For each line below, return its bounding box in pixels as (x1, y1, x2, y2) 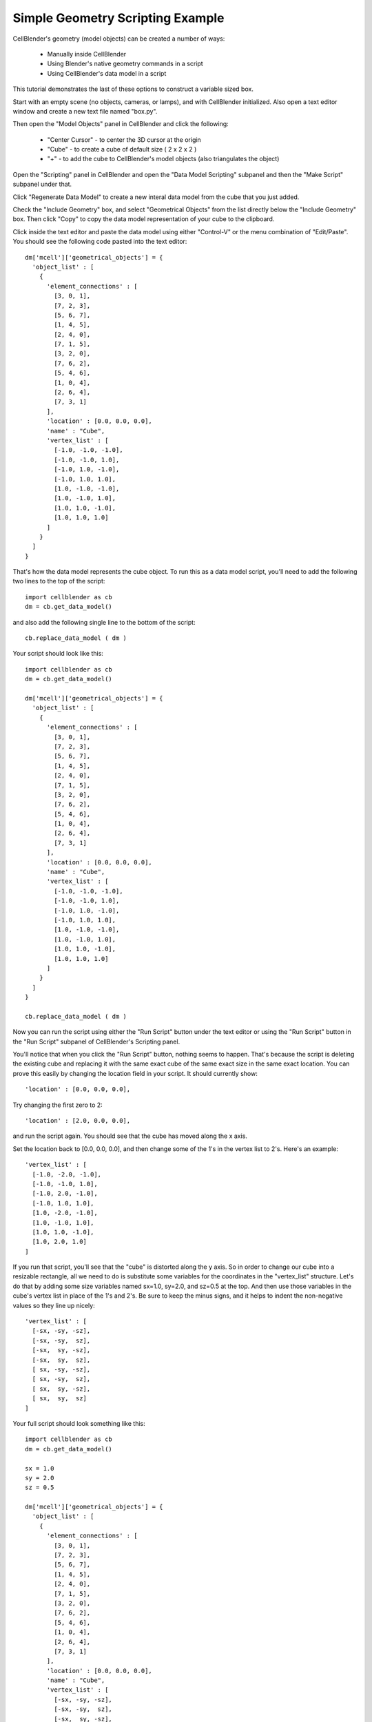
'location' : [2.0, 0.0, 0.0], (25, 1117, 131, 1124)
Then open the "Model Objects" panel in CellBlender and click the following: (12, 120, 229, 128)
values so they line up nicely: (12, 1301, 96, 1309)
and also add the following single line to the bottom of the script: (12, 618, 196, 626)
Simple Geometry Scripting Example (12, 10, 225, 25)
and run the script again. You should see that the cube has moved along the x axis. (12, 1132, 248, 1140)
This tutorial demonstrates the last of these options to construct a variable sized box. (12, 85, 254, 93)
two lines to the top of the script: (12, 577, 105, 585)
